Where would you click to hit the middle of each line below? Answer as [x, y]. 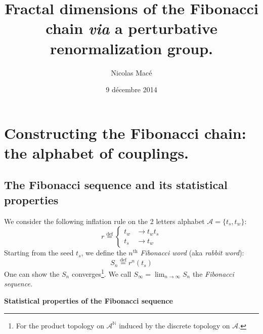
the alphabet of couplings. [97, 152]
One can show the [32, 273]
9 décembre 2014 [131, 89]
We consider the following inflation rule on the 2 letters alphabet [104, 221]
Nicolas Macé [131, 72]
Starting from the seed [39, 253]
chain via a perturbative [131, 28]
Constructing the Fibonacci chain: [125, 133]
